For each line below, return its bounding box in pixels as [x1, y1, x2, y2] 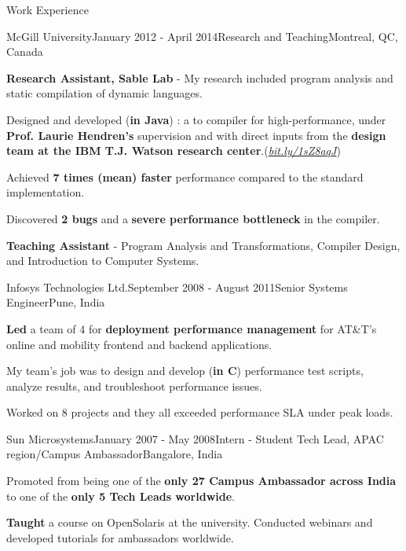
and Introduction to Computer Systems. [6, 252, 199, 269]
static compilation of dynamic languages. [6, 85, 203, 101]
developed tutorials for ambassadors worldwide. [6, 529, 234, 545]
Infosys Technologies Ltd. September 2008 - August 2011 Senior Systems [6, 278, 348, 295]
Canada [6, 43, 43, 60]
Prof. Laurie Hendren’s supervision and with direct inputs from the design [6, 127, 386, 143]
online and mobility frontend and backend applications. [6, 336, 272, 352]
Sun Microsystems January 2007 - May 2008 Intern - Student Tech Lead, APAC [6, 430, 384, 446]
